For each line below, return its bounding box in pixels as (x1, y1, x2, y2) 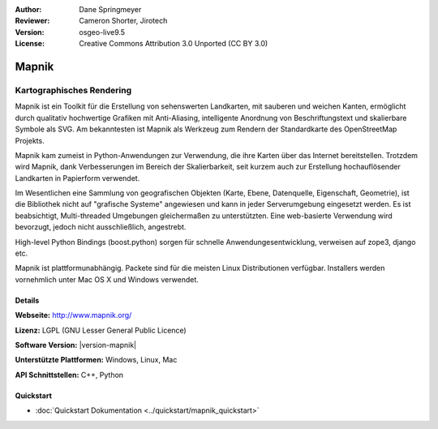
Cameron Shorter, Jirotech (79, 16, 168, 26)
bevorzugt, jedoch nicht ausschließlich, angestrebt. (15, 222, 187, 232)
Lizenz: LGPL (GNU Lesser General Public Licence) (15, 325, 187, 335)
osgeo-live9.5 (79, 27, 126, 36)
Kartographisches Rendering (15, 84, 132, 96)
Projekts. (15, 135, 45, 145)
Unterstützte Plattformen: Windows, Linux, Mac (15, 355, 178, 365)
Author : (15, 5, 42, 14)
